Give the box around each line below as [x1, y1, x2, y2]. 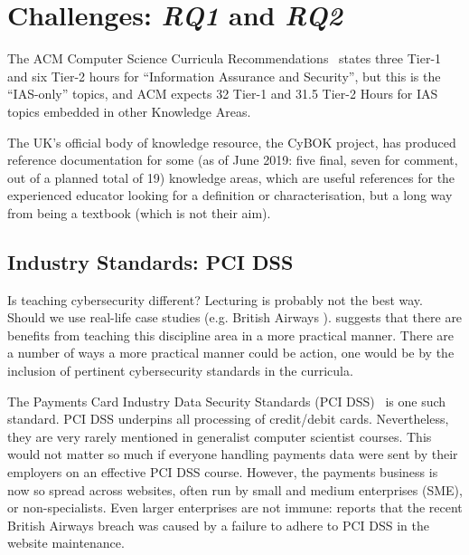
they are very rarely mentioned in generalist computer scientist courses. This [7, 426, 432, 445]
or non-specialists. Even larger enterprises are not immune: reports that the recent [7, 498, 463, 517]
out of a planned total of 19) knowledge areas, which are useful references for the [7, 167, 455, 187]
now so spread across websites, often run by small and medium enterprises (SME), [7, 480, 463, 499]
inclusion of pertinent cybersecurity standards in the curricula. [7, 361, 353, 380]
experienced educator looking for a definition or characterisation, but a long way [7, 186, 453, 205]
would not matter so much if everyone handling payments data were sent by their [7, 445, 458, 464]
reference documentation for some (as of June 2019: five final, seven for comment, [7, 150, 458, 169]
